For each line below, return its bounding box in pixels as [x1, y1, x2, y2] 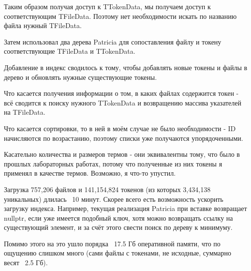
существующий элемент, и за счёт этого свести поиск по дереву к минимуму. [4, 222, 233, 232]
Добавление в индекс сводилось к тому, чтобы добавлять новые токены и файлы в [4, 62, 248, 72]
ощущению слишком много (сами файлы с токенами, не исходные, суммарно [4, 248, 231, 258]
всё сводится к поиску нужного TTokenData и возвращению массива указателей [4, 97, 242, 107]
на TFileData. [4, 107, 45, 117]
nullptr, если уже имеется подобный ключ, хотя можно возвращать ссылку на [4, 212, 233, 223]
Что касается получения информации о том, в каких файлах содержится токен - [4, 88, 239, 98]
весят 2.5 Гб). [4, 257, 48, 268]
